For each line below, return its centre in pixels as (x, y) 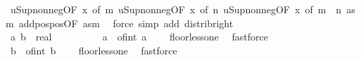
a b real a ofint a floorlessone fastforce (139, 37)
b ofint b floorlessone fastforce (94, 50)
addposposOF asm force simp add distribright (126, 23)
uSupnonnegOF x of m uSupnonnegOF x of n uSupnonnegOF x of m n (176, 9)
